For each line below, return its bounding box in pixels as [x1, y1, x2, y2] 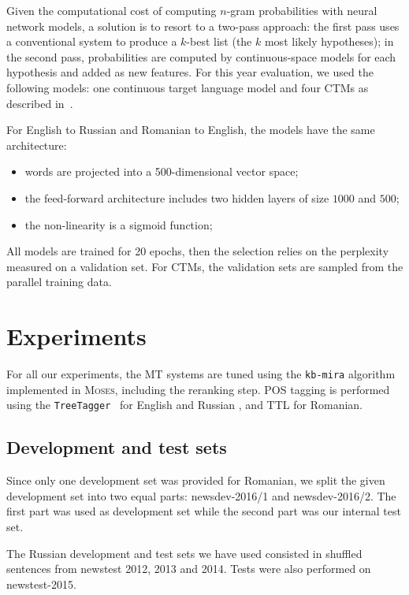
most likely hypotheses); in [264, 33, 394, 50]
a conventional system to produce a [6, 33, 177, 50]
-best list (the [186, 33, 252, 50]
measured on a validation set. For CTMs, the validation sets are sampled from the [6, 258, 403, 274]
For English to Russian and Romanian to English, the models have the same [6, 121, 375, 138]
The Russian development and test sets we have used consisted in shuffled [6, 545, 363, 561]
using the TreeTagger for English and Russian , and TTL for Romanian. [6, 396, 363, 413]
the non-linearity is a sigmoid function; [24, 216, 213, 232]
